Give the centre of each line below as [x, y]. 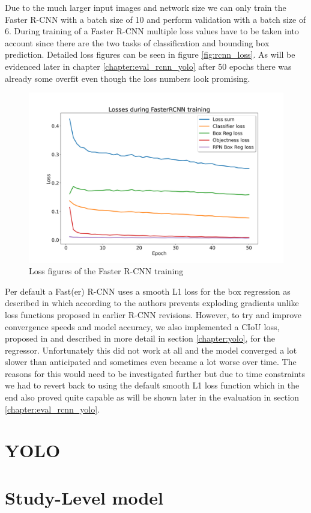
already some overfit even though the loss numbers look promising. [128, 78]
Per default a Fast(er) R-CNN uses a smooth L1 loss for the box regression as [148, 291]
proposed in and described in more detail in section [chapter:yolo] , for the [140, 338]
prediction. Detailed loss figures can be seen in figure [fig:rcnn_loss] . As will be [150, 54]
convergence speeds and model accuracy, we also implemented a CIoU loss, [142, 326]
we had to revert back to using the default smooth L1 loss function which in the [152, 385]
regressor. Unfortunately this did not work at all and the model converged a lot [151, 350]
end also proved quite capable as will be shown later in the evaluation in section [152, 397]
